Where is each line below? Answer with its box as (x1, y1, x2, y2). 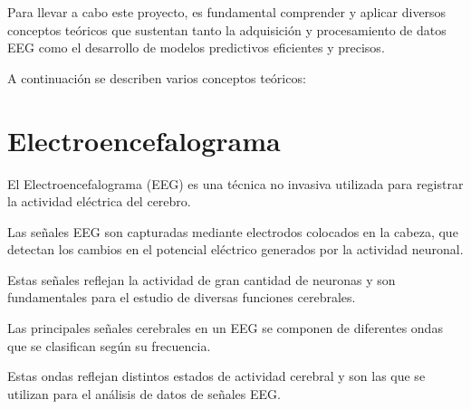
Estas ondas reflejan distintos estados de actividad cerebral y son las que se (7, 366, 426, 385)
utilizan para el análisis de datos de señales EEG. (7, 384, 281, 403)
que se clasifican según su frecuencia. (7, 336, 211, 355)
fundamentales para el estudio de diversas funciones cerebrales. (7, 288, 356, 307)
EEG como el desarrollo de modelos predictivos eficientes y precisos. (7, 38, 385, 57)
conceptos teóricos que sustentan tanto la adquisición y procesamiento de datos (7, 20, 447, 39)
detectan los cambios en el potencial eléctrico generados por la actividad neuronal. (7, 240, 464, 259)
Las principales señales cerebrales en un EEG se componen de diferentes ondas (7, 319, 443, 338)
